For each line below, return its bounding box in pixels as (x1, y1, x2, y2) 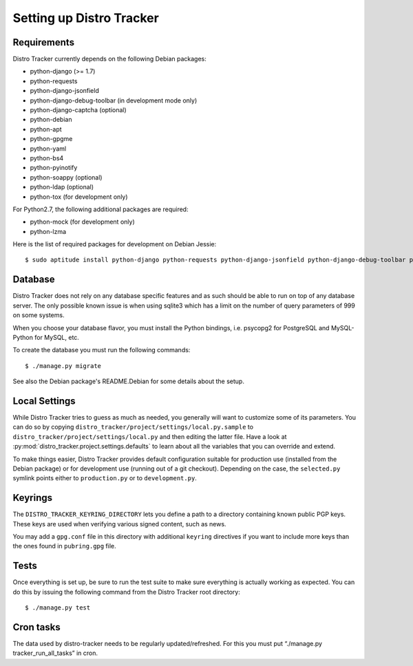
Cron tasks (12, 621, 61, 633)
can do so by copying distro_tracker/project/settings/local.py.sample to (12, 423, 254, 431)
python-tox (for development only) (30, 193, 128, 201)
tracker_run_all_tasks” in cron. (12, 649, 98, 657)
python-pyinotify (30, 164, 78, 172)
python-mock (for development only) (30, 217, 135, 226)
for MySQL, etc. (34, 333, 79, 341)
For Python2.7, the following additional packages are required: (12, 205, 189, 213)
